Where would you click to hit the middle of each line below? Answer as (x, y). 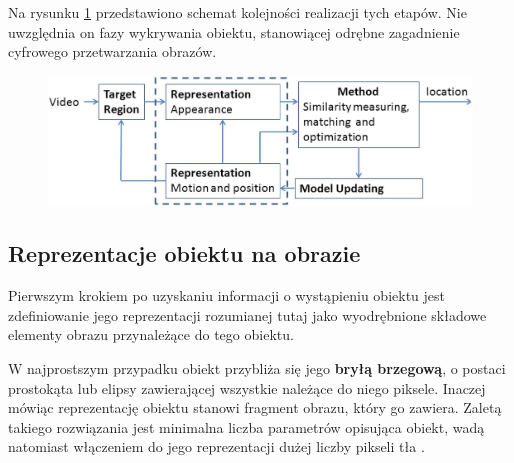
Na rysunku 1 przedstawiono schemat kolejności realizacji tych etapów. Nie (237, 12)
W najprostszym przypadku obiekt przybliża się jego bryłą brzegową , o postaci (257, 368)
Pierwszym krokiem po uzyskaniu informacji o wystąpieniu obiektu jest (226, 295)
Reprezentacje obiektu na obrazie (184, 253)
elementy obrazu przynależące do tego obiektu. (151, 334)
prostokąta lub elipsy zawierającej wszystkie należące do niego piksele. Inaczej (247, 387)
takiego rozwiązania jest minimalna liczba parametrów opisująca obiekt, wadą (246, 426)
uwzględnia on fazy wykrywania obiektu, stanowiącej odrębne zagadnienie (234, 31)
